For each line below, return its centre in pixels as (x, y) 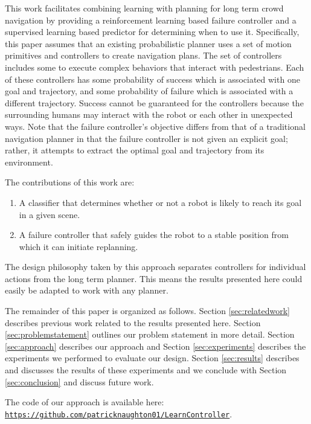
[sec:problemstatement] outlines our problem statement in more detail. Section (150, 334)
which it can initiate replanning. (79, 246)
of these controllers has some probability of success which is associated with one (152, 79)
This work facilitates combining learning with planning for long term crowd (144, 8)
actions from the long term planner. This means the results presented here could (154, 278)
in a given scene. (50, 214)
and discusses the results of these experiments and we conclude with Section (146, 370)
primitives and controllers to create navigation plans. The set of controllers (143, 55)
